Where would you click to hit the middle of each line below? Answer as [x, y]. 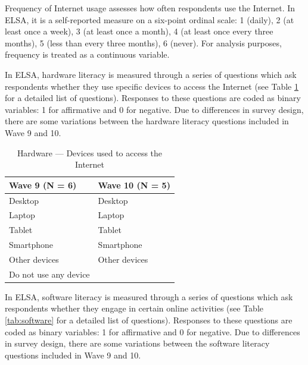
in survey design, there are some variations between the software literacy [137, 343]
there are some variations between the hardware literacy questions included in [147, 121]
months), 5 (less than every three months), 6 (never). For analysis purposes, [143, 43]
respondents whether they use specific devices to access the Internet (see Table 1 [152, 86]
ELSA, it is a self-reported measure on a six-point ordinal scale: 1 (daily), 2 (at [150, 19]
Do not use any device [49, 274]
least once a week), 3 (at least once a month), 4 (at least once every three [139, 31]
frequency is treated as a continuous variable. [87, 54]
